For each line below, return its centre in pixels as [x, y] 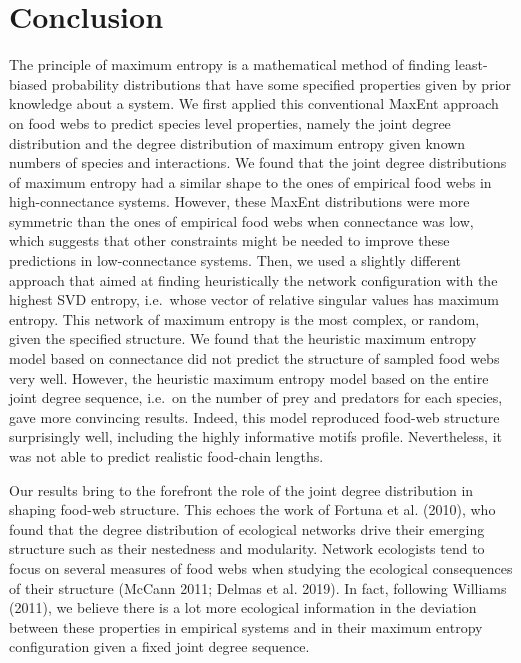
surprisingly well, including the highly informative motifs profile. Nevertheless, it [255, 436]
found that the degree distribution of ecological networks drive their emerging [247, 528]
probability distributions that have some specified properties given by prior [281, 83]
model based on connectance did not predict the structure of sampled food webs [254, 358]
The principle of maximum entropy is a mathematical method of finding [230, 64]
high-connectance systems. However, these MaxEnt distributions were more [239, 201]
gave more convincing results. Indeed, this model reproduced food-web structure [254, 416]
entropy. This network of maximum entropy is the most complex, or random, [244, 318]
